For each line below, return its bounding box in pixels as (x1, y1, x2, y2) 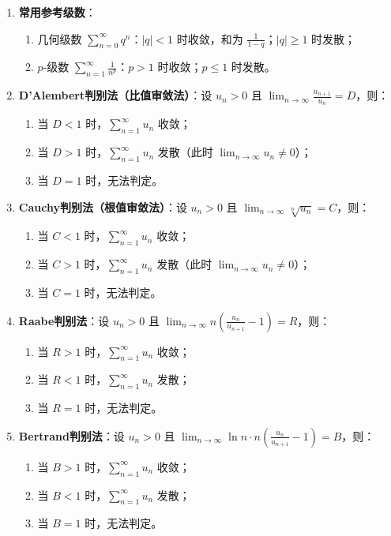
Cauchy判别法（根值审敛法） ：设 (18, 198, 187, 215)
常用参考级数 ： (18, 4, 96, 20)
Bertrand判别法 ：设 (18, 427, 125, 444)
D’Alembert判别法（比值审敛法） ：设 (18, 87, 212, 103)
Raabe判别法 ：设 (18, 312, 110, 328)
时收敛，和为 (176, 30, 243, 47)
